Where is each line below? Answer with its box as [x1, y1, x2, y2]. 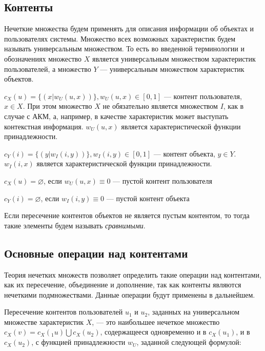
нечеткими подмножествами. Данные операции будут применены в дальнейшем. [4, 289, 255, 300]
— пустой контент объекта [106, 192, 190, 203]
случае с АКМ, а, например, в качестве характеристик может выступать [4, 110, 229, 121]
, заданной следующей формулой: [136, 337, 241, 347]
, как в [223, 101, 244, 111]
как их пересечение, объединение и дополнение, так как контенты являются [4, 279, 241, 290]
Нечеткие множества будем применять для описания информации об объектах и [4, 23, 254, 34]
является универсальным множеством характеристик [92, 53, 256, 64]
